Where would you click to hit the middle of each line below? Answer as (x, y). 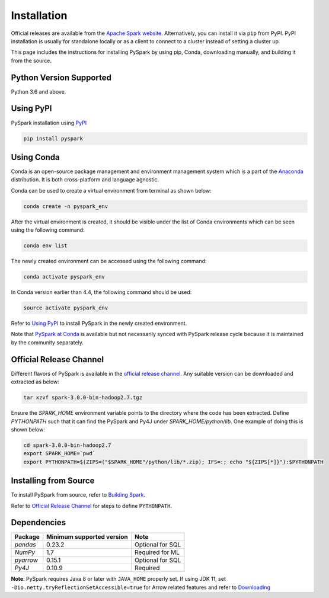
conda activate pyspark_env (64, 277)
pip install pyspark (53, 138)
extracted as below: (35, 382)
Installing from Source (53, 481)
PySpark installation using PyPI (49, 123)
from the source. (31, 60)
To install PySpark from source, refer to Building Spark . (78, 495)
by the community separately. (47, 342)
